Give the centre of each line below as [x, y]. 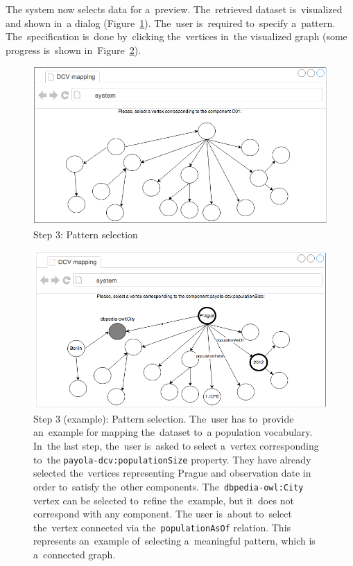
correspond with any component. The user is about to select [163, 514]
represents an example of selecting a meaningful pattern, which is [174, 541]
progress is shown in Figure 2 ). [74, 50]
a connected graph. [75, 554]
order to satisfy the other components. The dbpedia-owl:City [169, 486]
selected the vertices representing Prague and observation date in [172, 473]
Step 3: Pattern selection [86, 234]
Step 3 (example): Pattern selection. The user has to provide [164, 418]
